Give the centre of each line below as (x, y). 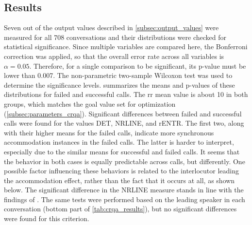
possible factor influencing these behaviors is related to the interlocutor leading (121, 171)
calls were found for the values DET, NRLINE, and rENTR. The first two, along (124, 123)
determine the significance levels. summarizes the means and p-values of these (119, 84)
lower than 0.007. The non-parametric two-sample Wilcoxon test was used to (118, 75)
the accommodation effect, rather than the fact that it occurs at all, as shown (119, 180)
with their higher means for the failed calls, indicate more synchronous (109, 132)
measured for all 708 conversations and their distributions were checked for (115, 37)
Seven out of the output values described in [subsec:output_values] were (111, 28)
